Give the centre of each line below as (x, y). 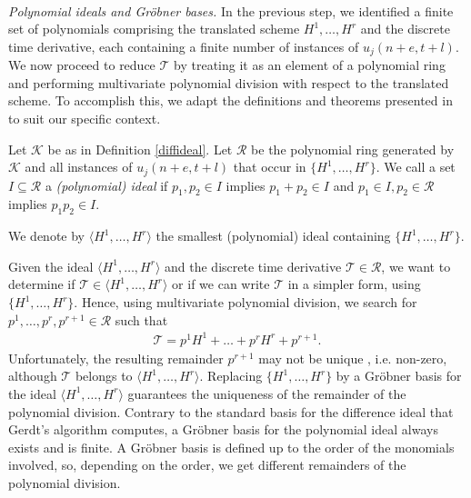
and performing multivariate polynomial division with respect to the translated (229, 82)
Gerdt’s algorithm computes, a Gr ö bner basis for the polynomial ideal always (223, 429)
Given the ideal (51, 266)
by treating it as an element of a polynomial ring (310, 65)
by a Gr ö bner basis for (399, 376)
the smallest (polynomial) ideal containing (273, 236)
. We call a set (416, 167)
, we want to (416, 266)
